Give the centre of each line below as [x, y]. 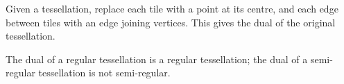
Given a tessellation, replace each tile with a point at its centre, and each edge [172, 8]
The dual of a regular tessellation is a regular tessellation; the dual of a [157, 59]
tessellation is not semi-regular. [104, 73]
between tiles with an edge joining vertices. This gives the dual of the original [171, 22]
